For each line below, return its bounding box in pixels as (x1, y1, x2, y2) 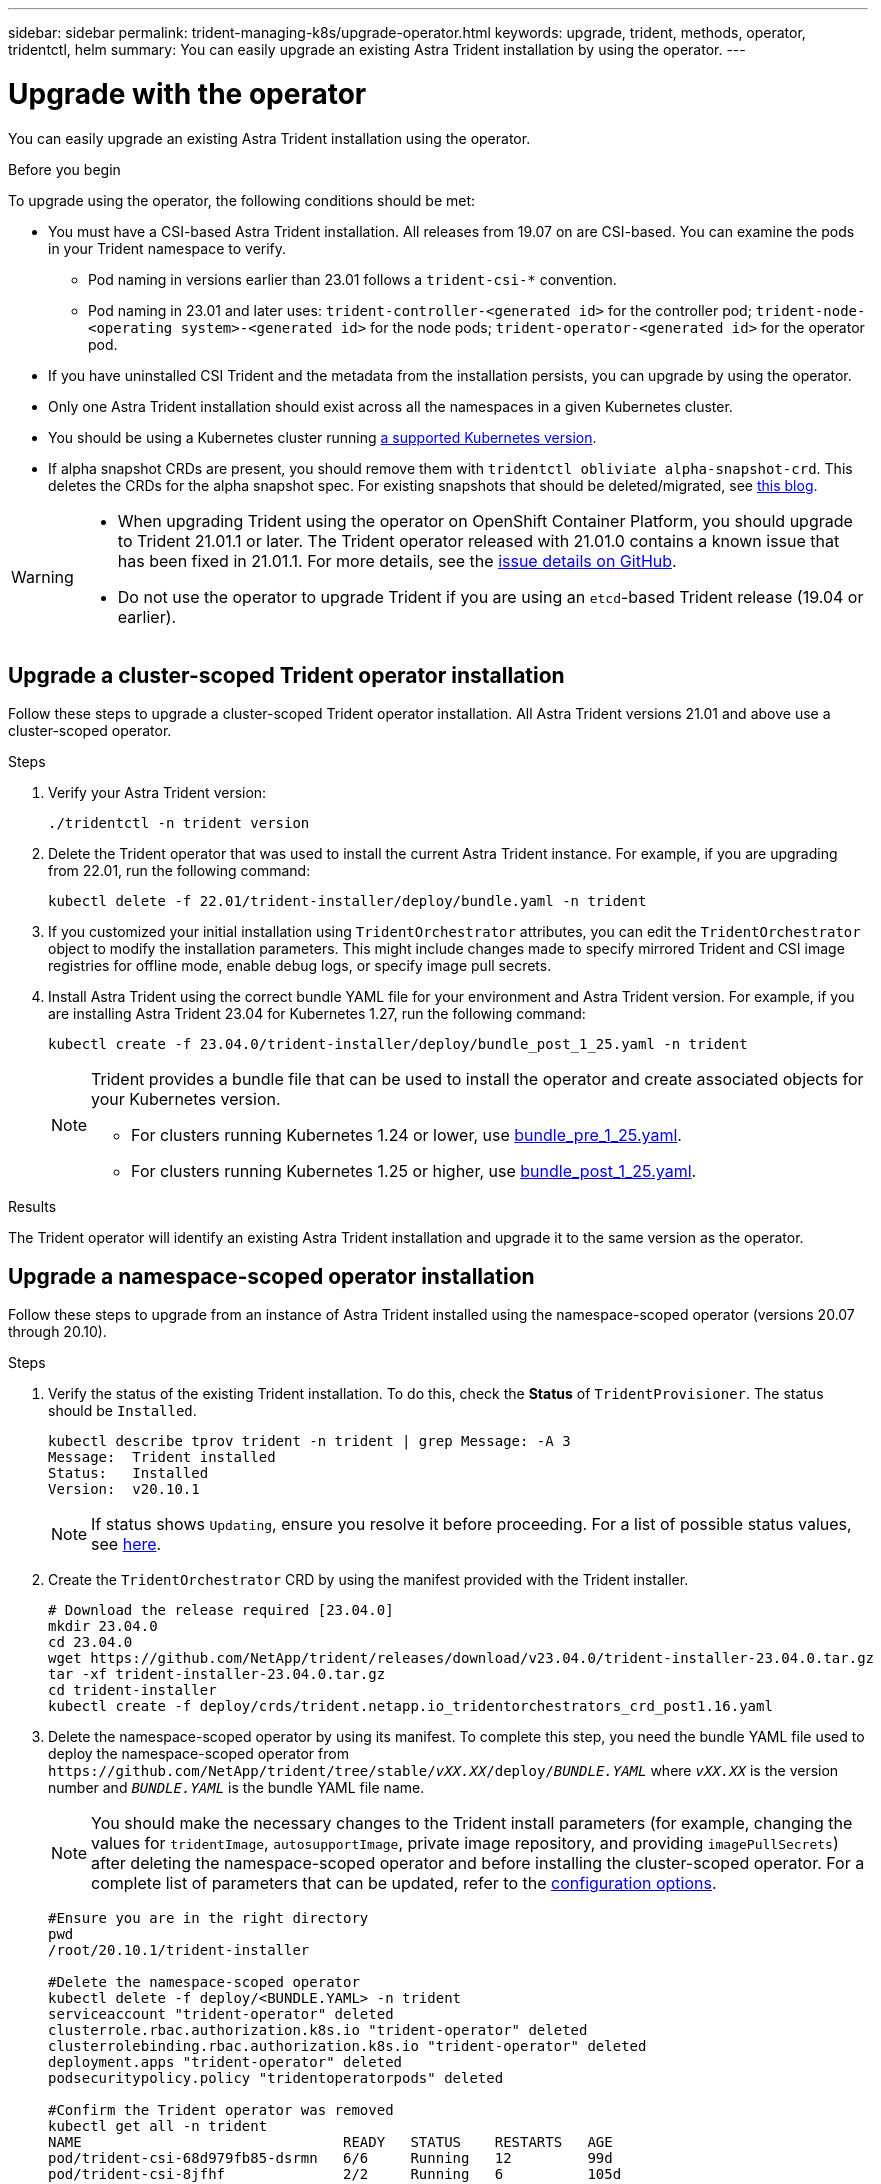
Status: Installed (48, 1465, 209, 1482)
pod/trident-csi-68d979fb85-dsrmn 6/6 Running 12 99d (48, 2150, 613, 2167)
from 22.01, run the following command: (48, 862, 311, 880)
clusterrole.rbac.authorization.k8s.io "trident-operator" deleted (48, 2022, 588, 2039)
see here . (91, 1534, 162, 1555)
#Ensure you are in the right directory (48, 1910, 369, 1927)
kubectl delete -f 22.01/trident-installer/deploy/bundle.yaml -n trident (48, 893, 647, 910)
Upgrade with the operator (8, 76, 367, 111)
